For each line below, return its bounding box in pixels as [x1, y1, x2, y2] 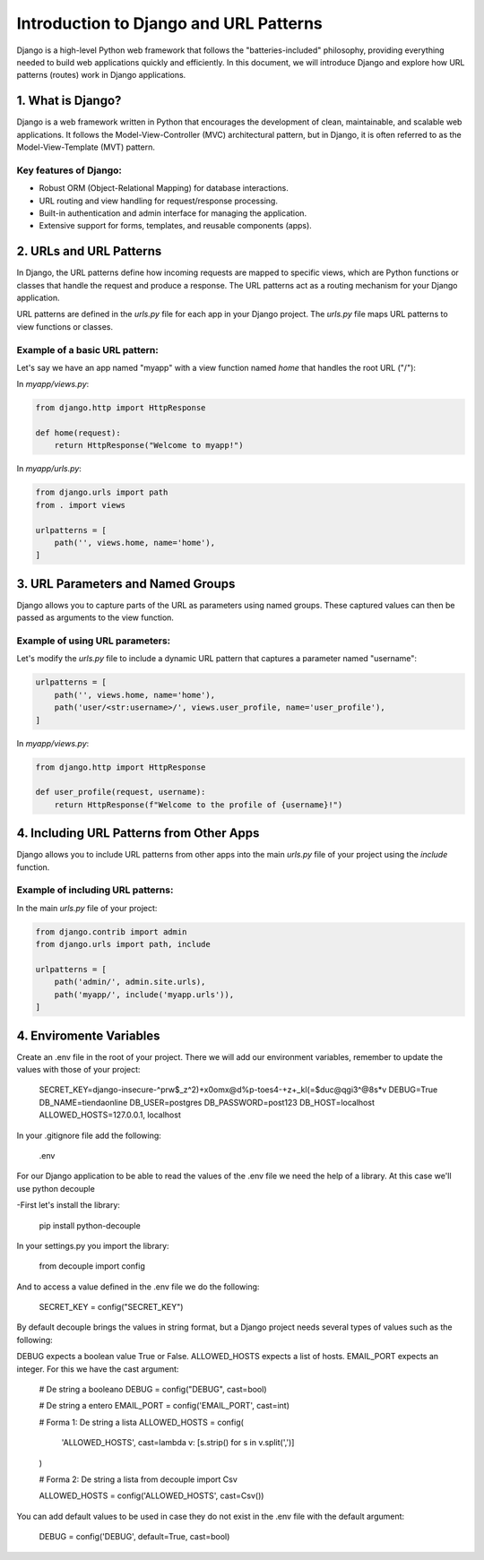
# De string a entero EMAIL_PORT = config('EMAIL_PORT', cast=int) [39, 1401, 290, 1411]
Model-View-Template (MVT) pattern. [16, 142, 156, 152]
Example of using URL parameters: [16, 634, 171, 647]
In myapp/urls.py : [16, 463, 82, 474]
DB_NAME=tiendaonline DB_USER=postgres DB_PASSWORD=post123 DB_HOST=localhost [39, 1097, 376, 1108]
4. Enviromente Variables [16, 1028, 160, 1043]
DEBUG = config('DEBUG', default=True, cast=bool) [39, 1531, 230, 1542]
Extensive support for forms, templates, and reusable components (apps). [39, 220, 313, 231]
